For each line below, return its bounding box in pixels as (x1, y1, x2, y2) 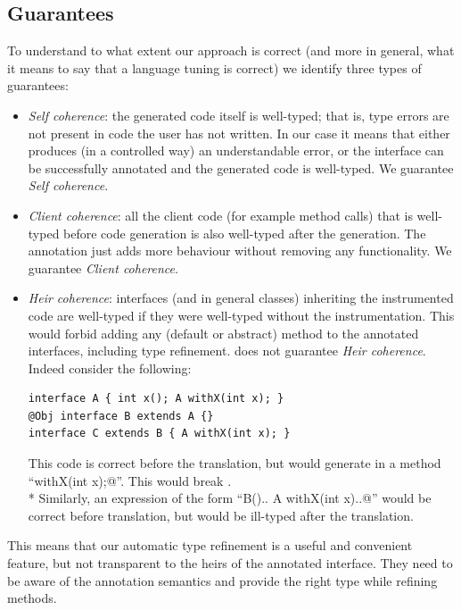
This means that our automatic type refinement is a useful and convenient (7, 536, 413, 555)
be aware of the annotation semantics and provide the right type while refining (7, 571, 438, 589)
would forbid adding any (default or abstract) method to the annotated (28, 323, 419, 342)
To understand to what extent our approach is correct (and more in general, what (7, 41, 455, 60)
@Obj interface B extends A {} (28, 409, 214, 422)
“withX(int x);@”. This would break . (28, 471, 232, 489)
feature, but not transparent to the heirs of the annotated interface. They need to (7, 554, 453, 572)
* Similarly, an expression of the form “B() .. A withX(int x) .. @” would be (28, 489, 432, 507)
